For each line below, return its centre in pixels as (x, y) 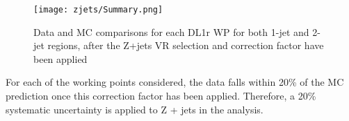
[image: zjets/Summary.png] (98, 10)
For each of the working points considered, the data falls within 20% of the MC (175, 82)
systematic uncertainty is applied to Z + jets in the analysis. (135, 109)
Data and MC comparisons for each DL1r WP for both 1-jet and (171, 31)
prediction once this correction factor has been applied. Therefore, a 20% (161, 96)
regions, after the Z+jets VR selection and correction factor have (186, 45)
